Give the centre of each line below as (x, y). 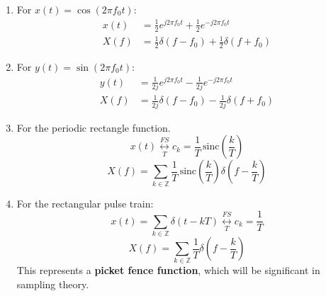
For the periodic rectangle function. (94, 127)
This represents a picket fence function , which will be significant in (168, 270)
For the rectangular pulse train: (85, 203)
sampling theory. (53, 284)
